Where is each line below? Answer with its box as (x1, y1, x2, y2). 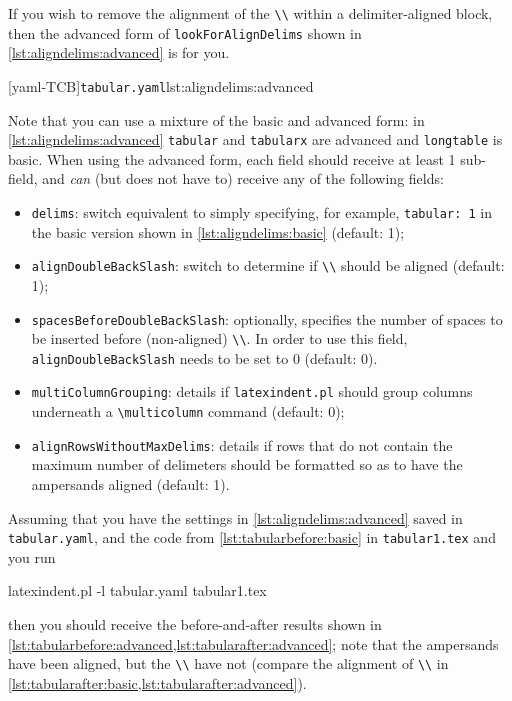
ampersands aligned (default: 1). (31, 474, 230, 495)
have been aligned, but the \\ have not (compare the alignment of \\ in (8, 653, 449, 674)
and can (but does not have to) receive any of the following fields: (42, 168, 444, 189)
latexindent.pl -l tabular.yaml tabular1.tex (8, 580, 267, 601)
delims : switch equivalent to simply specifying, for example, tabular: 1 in (31, 202, 492, 222)
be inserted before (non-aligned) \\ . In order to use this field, (31, 328, 408, 349)
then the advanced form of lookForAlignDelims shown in (8, 22, 362, 43)
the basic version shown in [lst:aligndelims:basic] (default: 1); (31, 221, 405, 242)
